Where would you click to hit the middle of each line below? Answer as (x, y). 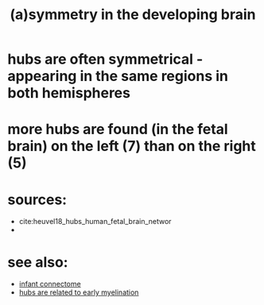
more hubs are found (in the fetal (118, 129)
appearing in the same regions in (118, 76)
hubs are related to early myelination (79, 292)
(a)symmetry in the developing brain (133, 15)
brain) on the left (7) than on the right (132, 147)
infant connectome (50, 284)
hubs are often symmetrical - (105, 59)
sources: (37, 199)
